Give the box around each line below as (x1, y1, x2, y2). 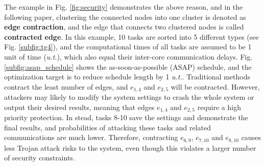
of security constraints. (4, 152, 75, 163)
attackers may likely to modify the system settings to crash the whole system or (4, 92, 254, 102)
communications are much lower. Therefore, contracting (4, 132, 178, 143)
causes (241, 132, 261, 143)
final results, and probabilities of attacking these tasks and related (4, 122, 211, 132)
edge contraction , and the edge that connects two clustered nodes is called (4, 21, 244, 32)
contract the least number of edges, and (4, 81, 128, 92)
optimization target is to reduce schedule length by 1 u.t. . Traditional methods (4, 71, 250, 82)
